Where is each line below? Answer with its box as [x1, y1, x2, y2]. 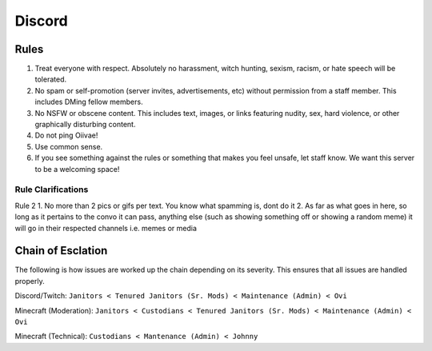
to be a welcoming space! [34, 164, 120, 174]
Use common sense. [34, 142, 103, 151]
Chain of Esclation [14, 244, 108, 257]
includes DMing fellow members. [34, 97, 143, 107]
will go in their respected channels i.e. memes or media [14, 223, 198, 233]
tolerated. [34, 74, 67, 84]
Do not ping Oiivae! [34, 130, 98, 140]
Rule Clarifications [14, 184, 89, 195]
